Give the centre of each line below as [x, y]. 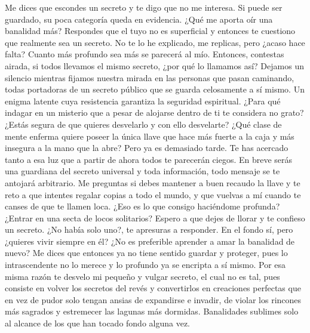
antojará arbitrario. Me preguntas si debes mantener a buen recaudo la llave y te [153, 182]
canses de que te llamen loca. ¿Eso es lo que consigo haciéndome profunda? [142, 206]
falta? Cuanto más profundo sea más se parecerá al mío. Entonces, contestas [145, 54]
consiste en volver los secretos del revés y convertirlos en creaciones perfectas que [153, 288]
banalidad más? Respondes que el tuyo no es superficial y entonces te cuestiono [150, 31]
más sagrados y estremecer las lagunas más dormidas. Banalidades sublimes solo [152, 311]
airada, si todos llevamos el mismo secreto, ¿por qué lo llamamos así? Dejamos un [154, 65]
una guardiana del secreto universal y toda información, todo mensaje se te [142, 171]
